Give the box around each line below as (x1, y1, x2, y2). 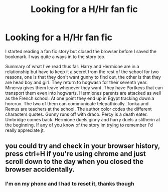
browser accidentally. (5, 165, 75, 174)
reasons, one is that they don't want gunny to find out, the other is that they (5, 74, 161, 80)
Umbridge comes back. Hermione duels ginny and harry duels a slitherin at (5, 116, 160, 122)
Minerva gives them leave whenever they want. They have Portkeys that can (5, 84, 163, 91)
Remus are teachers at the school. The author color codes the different (5, 106, 152, 112)
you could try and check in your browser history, (5, 142, 160, 150)
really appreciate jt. (5, 127, 45, 133)
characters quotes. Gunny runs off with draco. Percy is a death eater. (5, 111, 148, 117)
